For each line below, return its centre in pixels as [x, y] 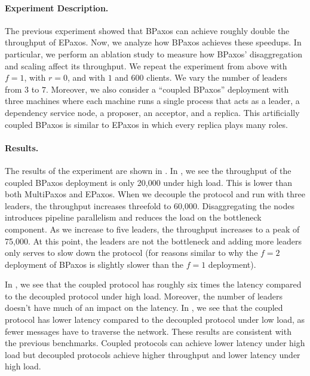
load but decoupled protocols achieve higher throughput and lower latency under [153, 354]
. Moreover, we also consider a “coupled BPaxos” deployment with [167, 89]
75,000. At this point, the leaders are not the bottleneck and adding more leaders [153, 241]
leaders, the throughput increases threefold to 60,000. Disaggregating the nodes [150, 205]
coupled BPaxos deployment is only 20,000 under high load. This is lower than [149, 182]
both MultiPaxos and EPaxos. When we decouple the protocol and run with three [155, 194]
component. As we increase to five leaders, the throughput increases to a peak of [152, 229]
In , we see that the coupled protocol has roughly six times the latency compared [153, 284]
